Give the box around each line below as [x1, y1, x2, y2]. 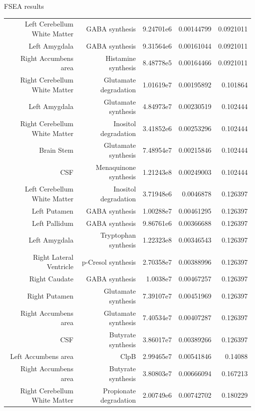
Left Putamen [31, 205, 74, 216]
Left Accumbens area [10, 351, 74, 361]
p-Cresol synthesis [82, 256, 136, 267]
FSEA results [4, 1, 44, 11]
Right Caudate [29, 274, 74, 284]
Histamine [105, 53, 136, 63]
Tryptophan [100, 230, 136, 240]
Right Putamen [27, 290, 74, 301]
